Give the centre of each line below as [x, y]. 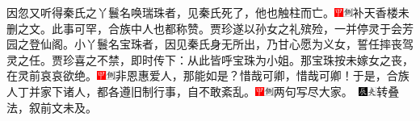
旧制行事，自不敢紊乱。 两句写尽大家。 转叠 [265, 91]
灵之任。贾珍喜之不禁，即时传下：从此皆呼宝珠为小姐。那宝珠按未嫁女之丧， [210, 59]
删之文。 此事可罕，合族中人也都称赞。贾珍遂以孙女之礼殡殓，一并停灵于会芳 [210, 28]
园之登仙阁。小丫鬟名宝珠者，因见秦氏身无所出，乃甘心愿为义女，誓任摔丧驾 [210, 44]
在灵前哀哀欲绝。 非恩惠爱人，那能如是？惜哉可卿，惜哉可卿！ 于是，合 [202, 75]
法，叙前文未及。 [52, 107]
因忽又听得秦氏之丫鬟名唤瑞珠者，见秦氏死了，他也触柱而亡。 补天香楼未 [208, 12]
